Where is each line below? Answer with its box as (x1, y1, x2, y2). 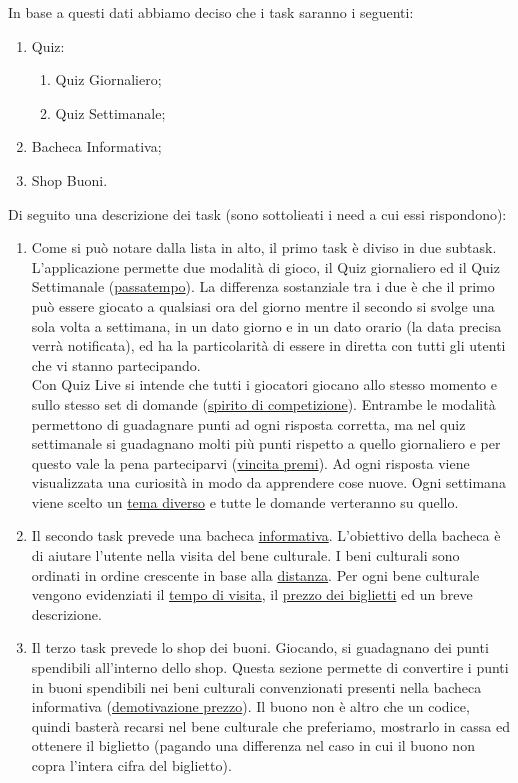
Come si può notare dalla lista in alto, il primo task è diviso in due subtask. (31, 237, 497, 258)
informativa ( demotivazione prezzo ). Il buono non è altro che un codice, (31, 696, 470, 717)
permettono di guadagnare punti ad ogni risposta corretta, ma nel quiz (31, 413, 466, 434)
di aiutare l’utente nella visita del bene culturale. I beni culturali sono (31, 545, 460, 566)
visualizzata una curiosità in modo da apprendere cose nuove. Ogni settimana (31, 472, 506, 493)
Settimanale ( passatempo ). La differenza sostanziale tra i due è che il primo (31, 276, 495, 297)
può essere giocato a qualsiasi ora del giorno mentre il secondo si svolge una (31, 295, 495, 316)
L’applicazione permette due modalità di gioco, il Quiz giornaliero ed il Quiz (31, 256, 500, 277)
